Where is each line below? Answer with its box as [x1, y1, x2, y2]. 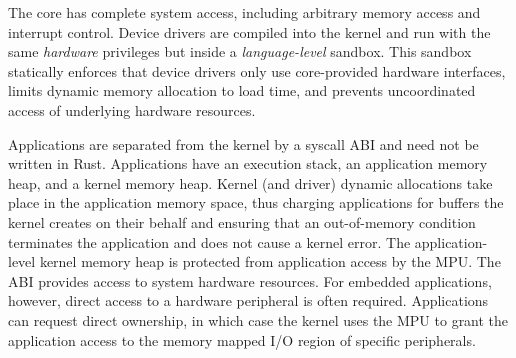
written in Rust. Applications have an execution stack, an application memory [8, 153, 488, 174]
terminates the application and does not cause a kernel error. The [8, 231, 411, 252]
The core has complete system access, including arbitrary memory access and [8, 2, 481, 22]
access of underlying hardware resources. [8, 99, 256, 120]
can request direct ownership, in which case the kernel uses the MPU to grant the [8, 309, 509, 330]
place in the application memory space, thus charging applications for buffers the [8, 192, 504, 213]
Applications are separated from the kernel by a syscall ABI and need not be [8, 133, 479, 154]
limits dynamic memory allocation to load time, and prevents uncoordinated [8, 80, 476, 101]
